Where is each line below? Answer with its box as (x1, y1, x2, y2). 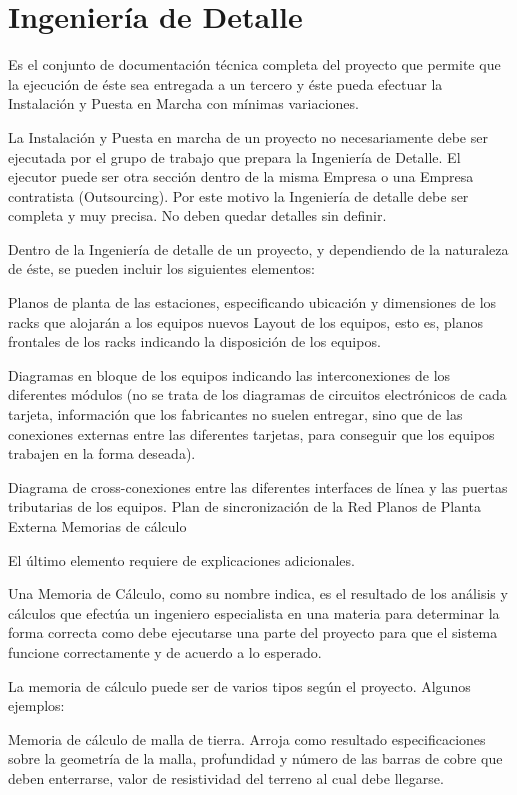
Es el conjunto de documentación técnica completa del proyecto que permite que (8, 54, 501, 75)
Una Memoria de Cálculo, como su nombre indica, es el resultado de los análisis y (8, 583, 508, 604)
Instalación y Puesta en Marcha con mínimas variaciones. (8, 93, 359, 114)
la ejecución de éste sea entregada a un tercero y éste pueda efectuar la (8, 73, 443, 94)
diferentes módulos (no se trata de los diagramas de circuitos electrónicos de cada (8, 384, 507, 405)
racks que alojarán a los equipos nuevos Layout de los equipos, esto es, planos (8, 311, 483, 332)
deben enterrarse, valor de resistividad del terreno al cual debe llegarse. (8, 767, 444, 788)
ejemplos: (8, 695, 65, 716)
